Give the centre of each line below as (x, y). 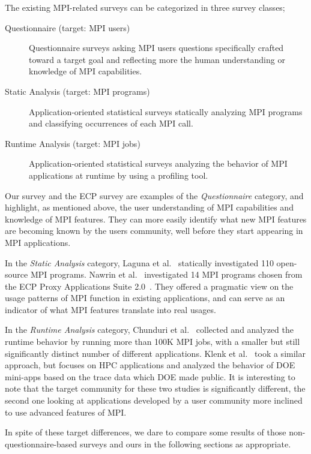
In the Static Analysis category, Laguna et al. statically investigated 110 (139, 262)
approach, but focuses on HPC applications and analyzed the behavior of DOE (150, 365)
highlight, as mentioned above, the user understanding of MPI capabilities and (149, 207)
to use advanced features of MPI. (66, 412)
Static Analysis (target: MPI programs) (77, 91)
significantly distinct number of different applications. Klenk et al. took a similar (155, 353)
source (17, 274)
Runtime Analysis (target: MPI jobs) (73, 143)
